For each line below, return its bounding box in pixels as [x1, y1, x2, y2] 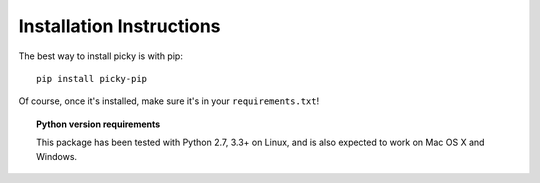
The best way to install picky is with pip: [18, 50, 184, 62]
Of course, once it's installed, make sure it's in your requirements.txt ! [18, 95, 320, 107]
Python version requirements [36, 118, 161, 130]
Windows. [36, 150, 78, 162]
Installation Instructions [18, 15, 221, 37]
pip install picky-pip [36, 73, 148, 84]
